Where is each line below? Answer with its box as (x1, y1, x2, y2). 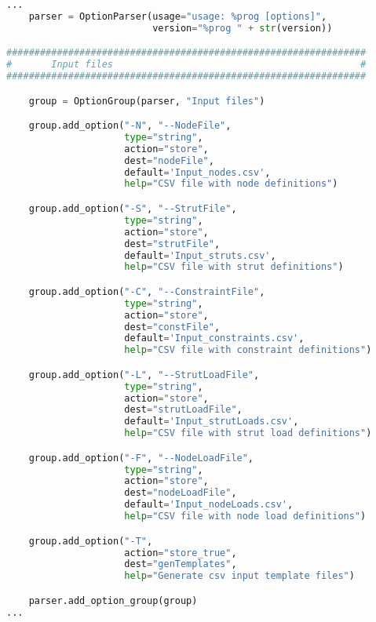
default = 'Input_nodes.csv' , (124, 166, 271, 178)
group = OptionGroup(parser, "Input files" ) (28, 95, 265, 107)
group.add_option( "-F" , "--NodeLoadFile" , (28, 452, 254, 464)
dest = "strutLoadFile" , (124, 404, 243, 416)
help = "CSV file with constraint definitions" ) (124, 344, 372, 356)
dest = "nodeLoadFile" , (124, 487, 237, 499)
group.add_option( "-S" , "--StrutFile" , (28, 203, 237, 214)
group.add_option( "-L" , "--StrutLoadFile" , (28, 369, 260, 380)
